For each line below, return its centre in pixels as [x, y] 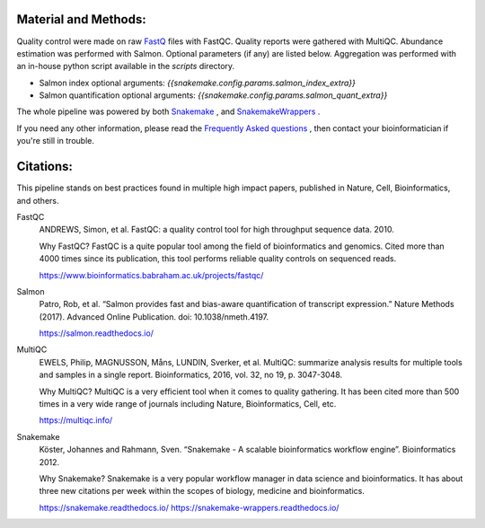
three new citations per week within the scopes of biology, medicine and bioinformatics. [202, 491]
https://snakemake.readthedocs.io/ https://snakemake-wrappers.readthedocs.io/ [189, 507]
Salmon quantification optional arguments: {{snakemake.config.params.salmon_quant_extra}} [213, 95]
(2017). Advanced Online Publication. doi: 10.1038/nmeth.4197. [154, 317]
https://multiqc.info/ [76, 420]
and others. [38, 200]
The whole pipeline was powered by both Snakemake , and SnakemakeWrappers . [168, 111]
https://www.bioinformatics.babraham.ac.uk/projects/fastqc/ [151, 275]
